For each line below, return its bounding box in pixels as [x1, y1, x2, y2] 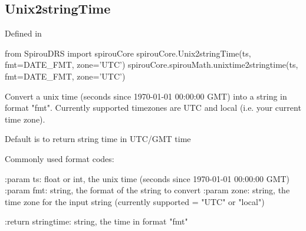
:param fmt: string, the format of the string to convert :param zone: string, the [5, 184, 290, 196]
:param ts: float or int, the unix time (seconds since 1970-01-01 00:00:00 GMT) [5, 172, 290, 184]
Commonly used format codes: [5, 152, 114, 164]
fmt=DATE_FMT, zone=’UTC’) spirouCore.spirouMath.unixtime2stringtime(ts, [5, 58, 298, 71]
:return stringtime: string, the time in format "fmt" [5, 215, 188, 227]
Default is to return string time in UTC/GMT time [5, 133, 191, 145]
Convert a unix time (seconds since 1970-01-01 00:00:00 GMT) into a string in [5, 90, 287, 102]
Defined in [5, 27, 42, 39]
